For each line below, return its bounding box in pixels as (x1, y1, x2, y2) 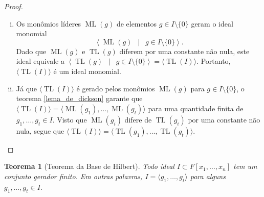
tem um (233, 161, 257, 171)
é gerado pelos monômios (76, 83, 155, 93)
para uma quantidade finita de (148, 103, 244, 113)
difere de (124, 114, 152, 125)
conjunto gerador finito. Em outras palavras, (4, 170, 143, 181)
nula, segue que (16, 125, 64, 136)
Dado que (16, 45, 47, 56)
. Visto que (52, 114, 87, 125)
